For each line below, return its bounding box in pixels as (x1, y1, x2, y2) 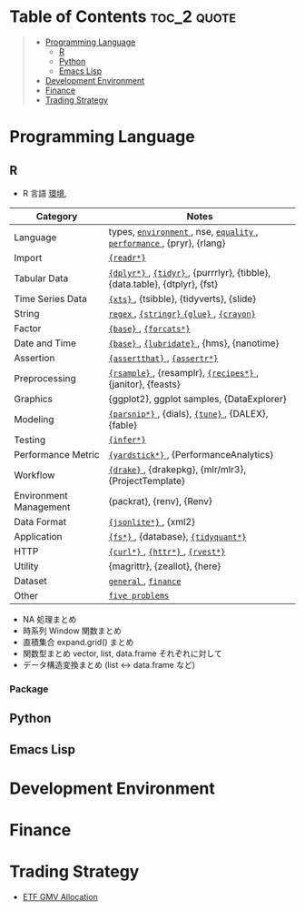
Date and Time (14, 337, 77, 349)
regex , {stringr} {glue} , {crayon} (108, 307, 256, 319)
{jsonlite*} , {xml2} (108, 515, 196, 528)
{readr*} (108, 252, 147, 263)
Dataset (14, 574, 47, 587)
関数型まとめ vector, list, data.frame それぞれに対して (22, 648, 222, 659)
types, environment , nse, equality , (108, 225, 259, 238)
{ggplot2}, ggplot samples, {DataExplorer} (108, 392, 288, 405)
